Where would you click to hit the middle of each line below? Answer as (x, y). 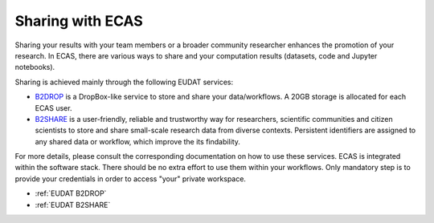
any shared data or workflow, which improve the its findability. (138, 141)
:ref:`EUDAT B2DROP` (71, 193)
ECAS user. (53, 107)
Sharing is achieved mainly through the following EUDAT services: (124, 82)
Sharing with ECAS (79, 21)
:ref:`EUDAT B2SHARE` (73, 205)
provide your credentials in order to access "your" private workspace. (131, 178)
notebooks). (35, 67)
